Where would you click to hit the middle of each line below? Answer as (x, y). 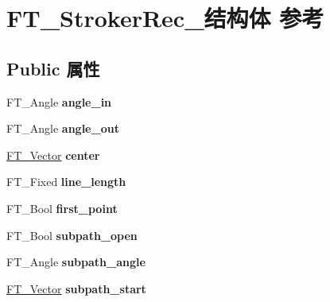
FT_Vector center (53, 155)
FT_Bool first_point (62, 208)
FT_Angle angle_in (59, 101)
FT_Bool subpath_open (72, 235)
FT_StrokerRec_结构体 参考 (165, 18)
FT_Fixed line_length (66, 182)
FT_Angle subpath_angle (76, 262)
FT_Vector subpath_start (76, 288)
